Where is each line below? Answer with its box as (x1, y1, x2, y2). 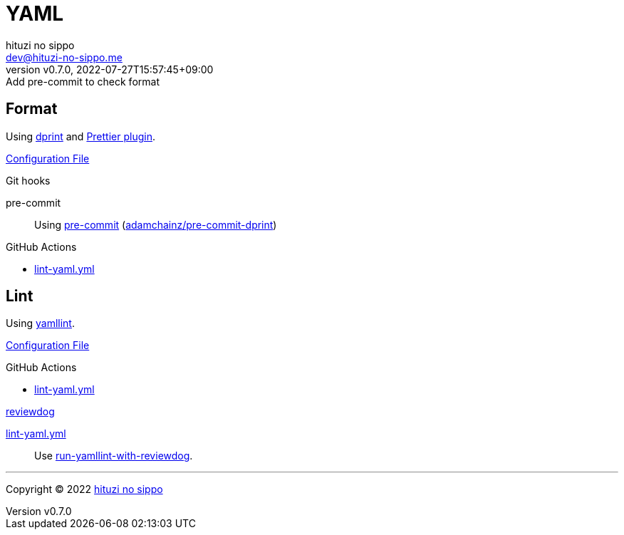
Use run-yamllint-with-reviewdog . (34, 450, 193, 462)
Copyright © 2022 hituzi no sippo (6, 483, 163, 496)
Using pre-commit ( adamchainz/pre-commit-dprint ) (34, 218, 277, 231)
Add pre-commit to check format (6, 75, 160, 88)
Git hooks (6, 174, 51, 187)
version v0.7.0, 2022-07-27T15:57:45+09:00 (6, 63, 214, 76)
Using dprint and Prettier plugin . (6, 130, 155, 142)
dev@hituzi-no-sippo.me (6, 51, 123, 63)
